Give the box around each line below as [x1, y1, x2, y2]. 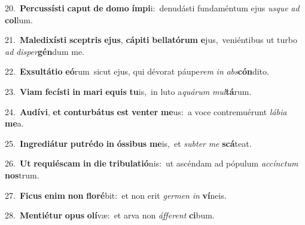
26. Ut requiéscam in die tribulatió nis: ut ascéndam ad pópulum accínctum [5, 157, 298, 169]
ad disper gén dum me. [5, 45, 84, 57]
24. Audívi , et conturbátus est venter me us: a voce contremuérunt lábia [5, 105, 287, 118]
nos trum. [5, 168, 39, 181]
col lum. [5, 13, 33, 26]
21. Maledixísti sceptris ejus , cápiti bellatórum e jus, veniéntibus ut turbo [5, 33, 297, 46]
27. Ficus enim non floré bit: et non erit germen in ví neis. [5, 189, 227, 201]
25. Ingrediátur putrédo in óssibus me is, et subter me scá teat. [5, 137, 252, 149]
